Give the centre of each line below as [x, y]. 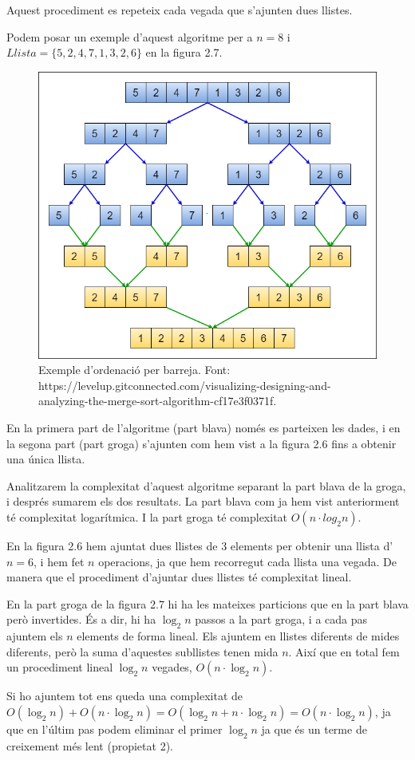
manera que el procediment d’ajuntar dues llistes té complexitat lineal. [179, 577]
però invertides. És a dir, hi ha [81, 619]
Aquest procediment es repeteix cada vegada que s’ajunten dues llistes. [180, 10]
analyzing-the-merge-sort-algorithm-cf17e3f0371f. [158, 401]
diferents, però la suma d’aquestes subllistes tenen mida [142, 651]
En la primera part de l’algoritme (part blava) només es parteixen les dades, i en [204, 427]
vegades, [172, 667]
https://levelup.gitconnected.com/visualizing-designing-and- [185, 385]
